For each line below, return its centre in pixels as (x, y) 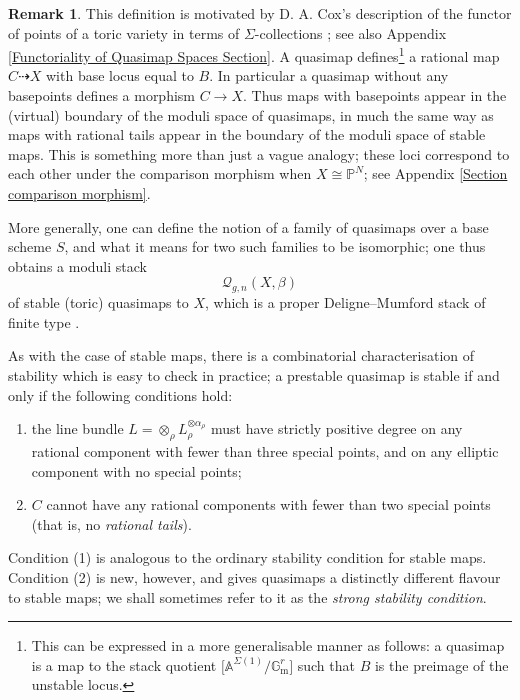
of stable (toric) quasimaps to (98, 302)
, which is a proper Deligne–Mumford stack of (345, 302)
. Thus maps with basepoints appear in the (375, 95)
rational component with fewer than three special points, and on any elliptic (265, 450)
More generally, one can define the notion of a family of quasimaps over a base (248, 226)
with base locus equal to (120, 75)
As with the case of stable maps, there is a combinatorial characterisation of (241, 355)
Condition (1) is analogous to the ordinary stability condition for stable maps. (247, 557)
